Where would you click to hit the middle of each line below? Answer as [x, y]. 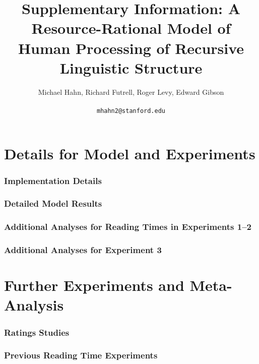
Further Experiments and [94, 285]
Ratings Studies [37, 332]
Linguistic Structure [131, 67]
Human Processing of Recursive [131, 48]
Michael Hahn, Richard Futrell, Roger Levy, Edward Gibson [131, 92]
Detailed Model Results [53, 203]
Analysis [34, 305]
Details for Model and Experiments [130, 153]
